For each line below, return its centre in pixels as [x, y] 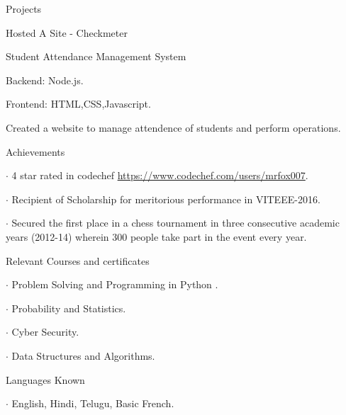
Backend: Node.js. [45, 80]
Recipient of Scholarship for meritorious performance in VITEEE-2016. [166, 199]
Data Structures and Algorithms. [83, 355]
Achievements [35, 151]
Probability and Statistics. [69, 308]
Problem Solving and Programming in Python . [115, 284]
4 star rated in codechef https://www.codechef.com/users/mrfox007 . [160, 175]
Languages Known [45, 379]
